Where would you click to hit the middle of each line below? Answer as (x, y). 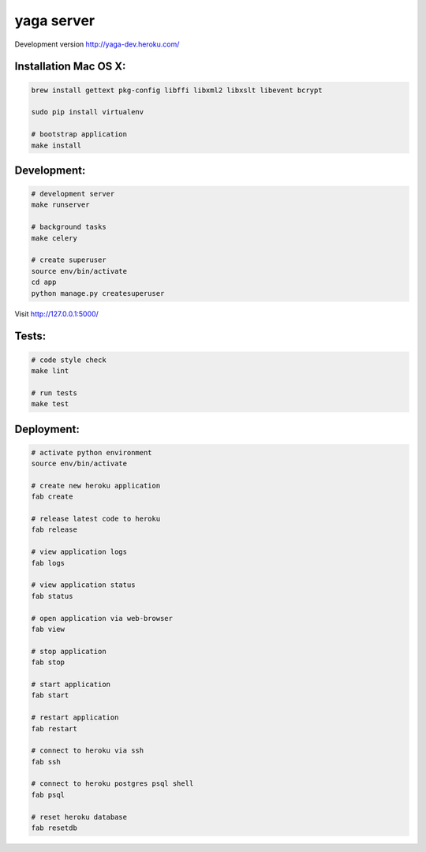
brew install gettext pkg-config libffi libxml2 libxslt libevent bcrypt (177, 90)
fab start (50, 695)
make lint (50, 370)
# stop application (69, 651)
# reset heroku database (79, 817)
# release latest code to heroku (96, 519)
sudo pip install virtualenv (88, 112)
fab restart (54, 729)
